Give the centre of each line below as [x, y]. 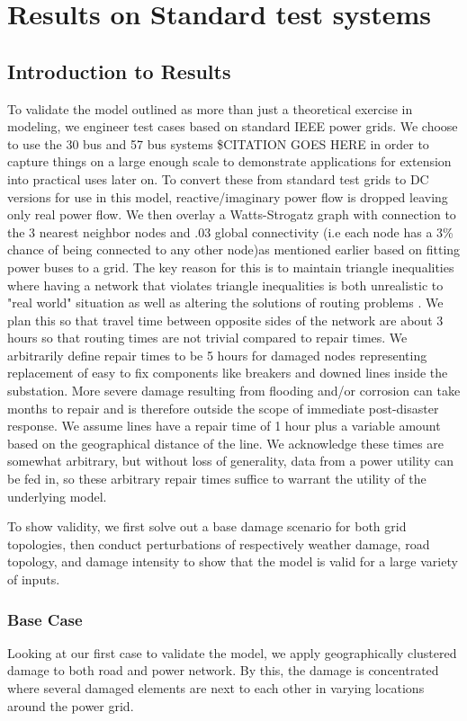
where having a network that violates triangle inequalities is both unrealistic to [225, 285]
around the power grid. [71, 705]
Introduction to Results [119, 71]
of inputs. [34, 579]
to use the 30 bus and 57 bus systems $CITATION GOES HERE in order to [218, 143]
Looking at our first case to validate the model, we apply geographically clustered [232, 652]
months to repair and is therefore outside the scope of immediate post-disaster [223, 408]
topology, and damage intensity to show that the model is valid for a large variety [233, 561]
